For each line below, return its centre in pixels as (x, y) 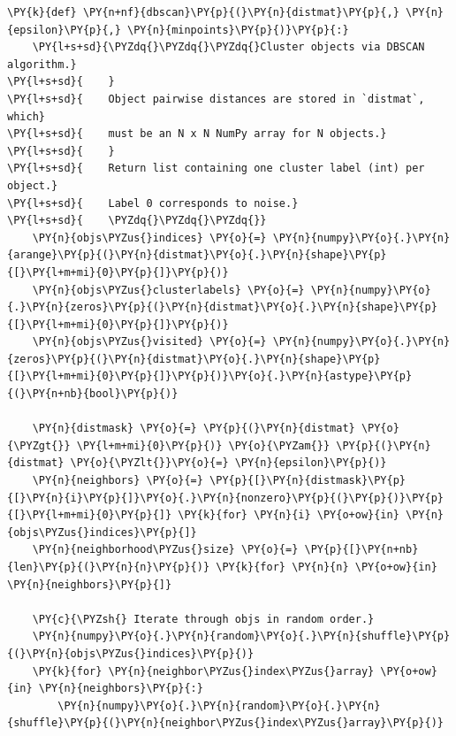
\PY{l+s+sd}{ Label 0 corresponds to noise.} (153, 203)
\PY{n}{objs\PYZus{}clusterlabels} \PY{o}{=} (168, 290)
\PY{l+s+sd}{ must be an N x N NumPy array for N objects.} (197, 134)
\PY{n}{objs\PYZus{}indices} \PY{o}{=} (149, 238)
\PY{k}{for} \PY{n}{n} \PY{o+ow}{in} (327, 567)
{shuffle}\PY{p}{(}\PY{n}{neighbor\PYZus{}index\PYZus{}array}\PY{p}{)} (225, 723)
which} (26, 116)
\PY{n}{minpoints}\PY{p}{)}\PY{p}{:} (238, 30)
